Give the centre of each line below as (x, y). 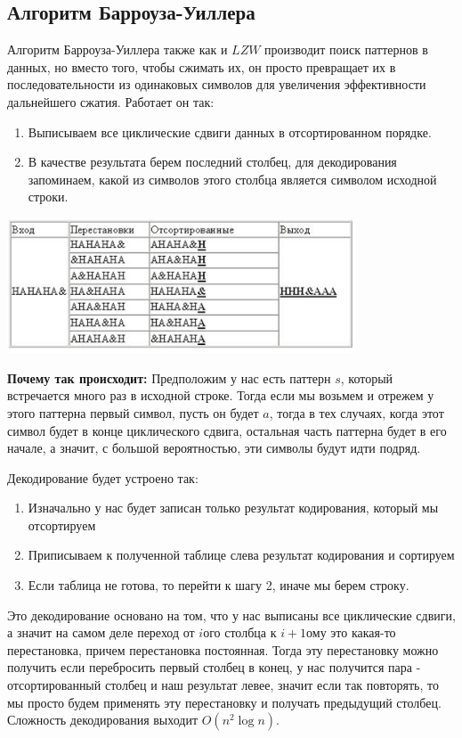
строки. (48, 197)
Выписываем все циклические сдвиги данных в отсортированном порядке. (230, 131)
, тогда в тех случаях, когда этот (357, 412)
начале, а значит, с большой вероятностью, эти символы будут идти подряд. (214, 448)
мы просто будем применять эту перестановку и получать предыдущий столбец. (224, 702)
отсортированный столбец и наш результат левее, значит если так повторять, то (223, 685)
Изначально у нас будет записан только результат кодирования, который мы (233, 508)
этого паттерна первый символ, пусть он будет (133, 412)
